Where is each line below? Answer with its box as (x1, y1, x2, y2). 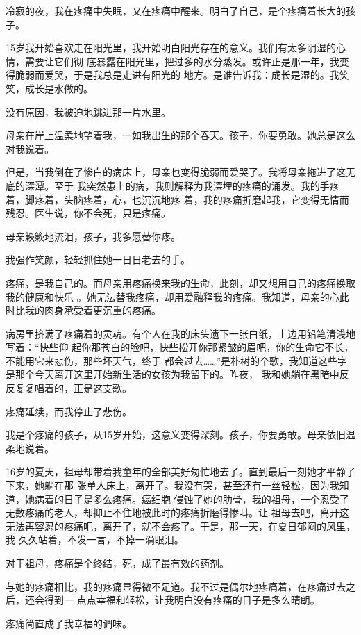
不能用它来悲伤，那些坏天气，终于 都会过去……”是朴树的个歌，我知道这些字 (6, 353, 348, 368)
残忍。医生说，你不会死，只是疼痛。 (6, 206, 171, 220)
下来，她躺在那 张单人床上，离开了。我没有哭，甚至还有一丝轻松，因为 (6, 478, 330, 493)
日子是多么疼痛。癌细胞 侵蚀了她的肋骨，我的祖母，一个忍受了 (63, 491, 349, 506)
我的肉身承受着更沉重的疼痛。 (24, 303, 161, 317)
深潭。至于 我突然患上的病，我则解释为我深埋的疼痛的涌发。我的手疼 (24, 178, 339, 192)
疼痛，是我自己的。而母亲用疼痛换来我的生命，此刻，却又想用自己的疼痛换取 (6, 275, 355, 290)
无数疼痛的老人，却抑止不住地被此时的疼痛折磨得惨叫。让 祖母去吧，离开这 (6, 505, 349, 520)
